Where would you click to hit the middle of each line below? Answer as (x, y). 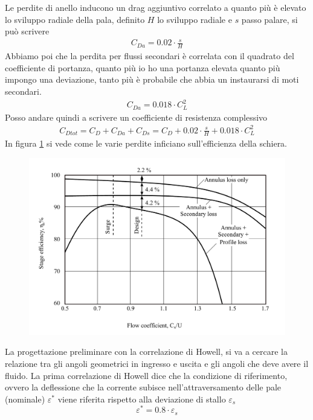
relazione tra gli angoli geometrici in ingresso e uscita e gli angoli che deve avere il (157, 363)
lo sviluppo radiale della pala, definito (75, 19)
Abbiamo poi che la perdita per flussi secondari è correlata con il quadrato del (150, 56)
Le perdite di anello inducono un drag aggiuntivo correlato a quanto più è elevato (156, 7)
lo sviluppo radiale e (195, 19)
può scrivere (27, 31)
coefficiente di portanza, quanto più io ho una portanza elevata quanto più (143, 67)
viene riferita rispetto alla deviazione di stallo (142, 399)
